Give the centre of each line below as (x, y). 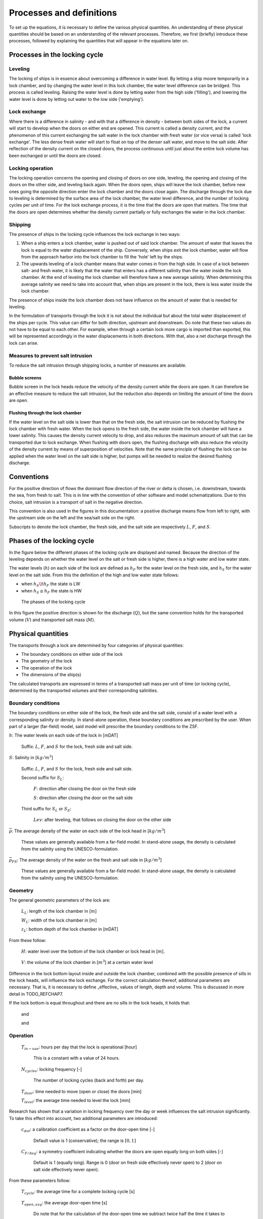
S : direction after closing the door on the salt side (83, 798)
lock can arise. (24, 343)
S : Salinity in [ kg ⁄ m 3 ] (31, 757)
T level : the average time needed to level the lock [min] (76, 1101)
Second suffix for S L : (43, 778)
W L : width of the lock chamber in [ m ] (59, 921)
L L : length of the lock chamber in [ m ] (59, 912)
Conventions (29, 477)
